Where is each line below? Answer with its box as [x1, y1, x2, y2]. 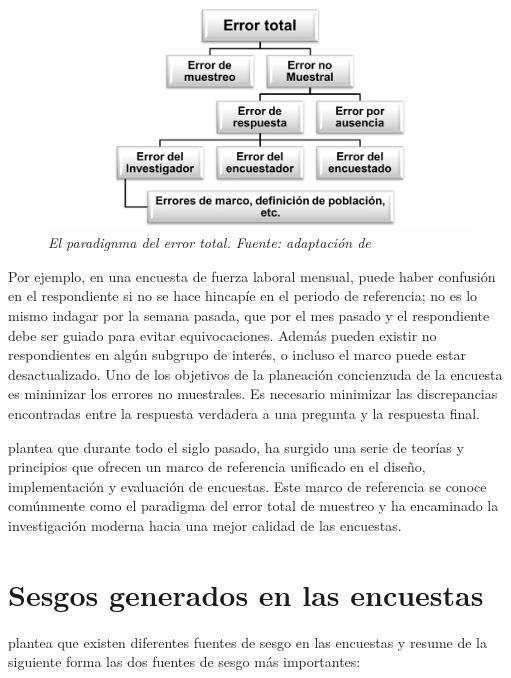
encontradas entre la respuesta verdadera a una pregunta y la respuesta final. [8, 403, 480, 424]
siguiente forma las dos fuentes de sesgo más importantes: [8, 651, 361, 672]
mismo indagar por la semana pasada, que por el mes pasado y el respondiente [8, 305, 490, 326]
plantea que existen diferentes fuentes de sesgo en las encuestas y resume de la [8, 631, 488, 652]
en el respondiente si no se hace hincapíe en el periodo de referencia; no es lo [8, 285, 478, 306]
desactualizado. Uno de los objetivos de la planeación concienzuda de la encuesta [8, 363, 503, 384]
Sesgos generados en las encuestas [8, 573, 484, 614]
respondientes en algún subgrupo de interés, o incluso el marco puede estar [8, 344, 466, 365]
